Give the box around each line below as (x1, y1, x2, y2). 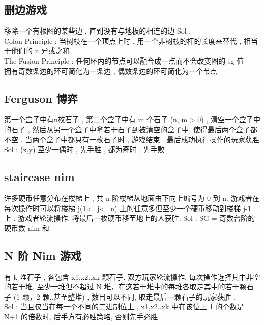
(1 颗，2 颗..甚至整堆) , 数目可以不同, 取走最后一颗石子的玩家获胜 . (13, 291, 236, 302)
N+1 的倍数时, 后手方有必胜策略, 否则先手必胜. (4, 311, 160, 321)
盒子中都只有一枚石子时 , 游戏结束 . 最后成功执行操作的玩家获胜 (46, 134, 259, 144)
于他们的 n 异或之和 (4, 45, 70, 56)
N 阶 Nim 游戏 (4, 247, 81, 263)
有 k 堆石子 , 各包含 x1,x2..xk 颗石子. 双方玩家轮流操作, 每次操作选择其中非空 (4, 271, 260, 282)
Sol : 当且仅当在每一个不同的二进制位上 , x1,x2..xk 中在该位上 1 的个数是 (4, 301, 244, 312)
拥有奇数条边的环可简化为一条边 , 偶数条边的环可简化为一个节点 (4, 65, 218, 76)
